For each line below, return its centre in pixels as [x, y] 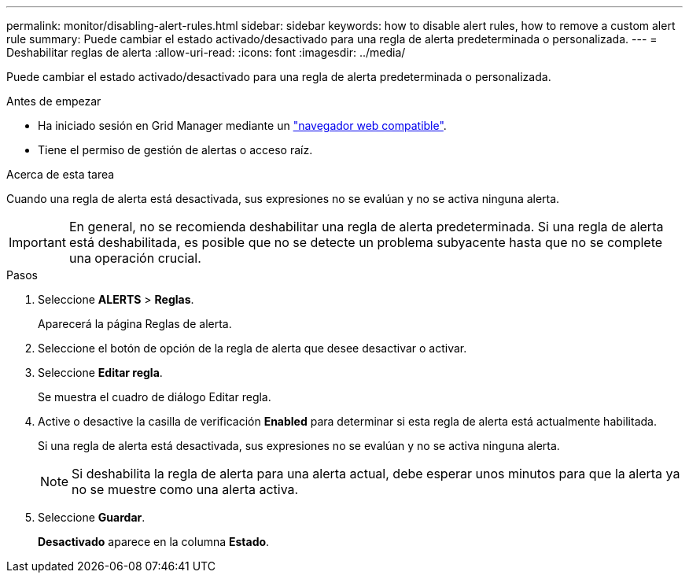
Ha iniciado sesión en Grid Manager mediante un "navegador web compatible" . [242, 125]
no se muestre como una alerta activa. [185, 489]
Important [37, 242]
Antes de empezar [54, 101]
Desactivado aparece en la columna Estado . [154, 542]
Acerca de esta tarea [61, 174]
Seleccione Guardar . [92, 517]
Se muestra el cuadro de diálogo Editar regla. [155, 397]
